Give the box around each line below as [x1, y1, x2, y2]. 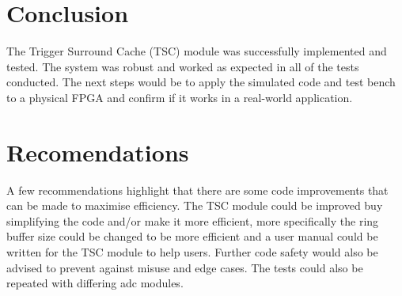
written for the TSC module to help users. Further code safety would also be [6, 244, 378, 260]
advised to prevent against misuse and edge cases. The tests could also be [6, 259, 363, 275]
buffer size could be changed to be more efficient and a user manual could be [6, 228, 378, 245]
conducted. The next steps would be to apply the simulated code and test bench [6, 74, 396, 90]
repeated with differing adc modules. [6, 275, 184, 291]
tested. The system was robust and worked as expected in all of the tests [6, 58, 359, 74]
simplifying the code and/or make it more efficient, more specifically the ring [6, 212, 379, 229]
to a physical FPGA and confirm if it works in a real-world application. [6, 89, 353, 105]
